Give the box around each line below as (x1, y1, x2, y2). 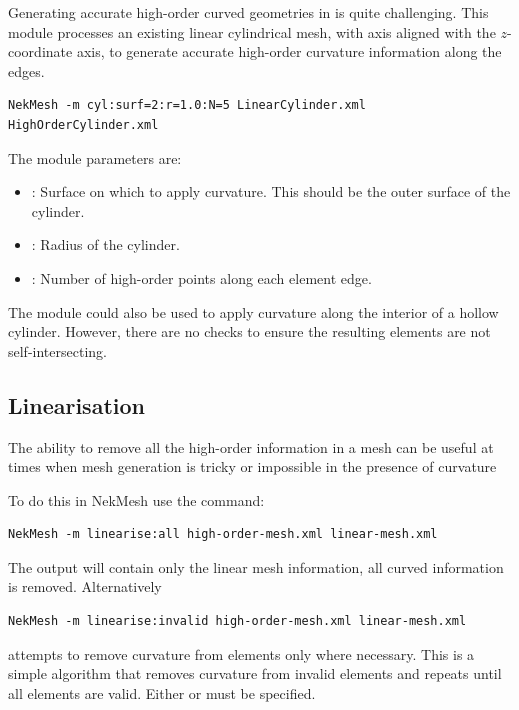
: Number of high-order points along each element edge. (31, 267, 372, 288)
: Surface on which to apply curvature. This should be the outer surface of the (31, 181, 511, 202)
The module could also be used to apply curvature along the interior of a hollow (8, 301, 499, 322)
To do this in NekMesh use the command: (8, 489, 265, 510)
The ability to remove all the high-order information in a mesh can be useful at (8, 436, 494, 457)
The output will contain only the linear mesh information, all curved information (8, 556, 504, 577)
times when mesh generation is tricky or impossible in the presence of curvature (8, 456, 497, 477)
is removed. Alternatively (8, 576, 162, 597)
